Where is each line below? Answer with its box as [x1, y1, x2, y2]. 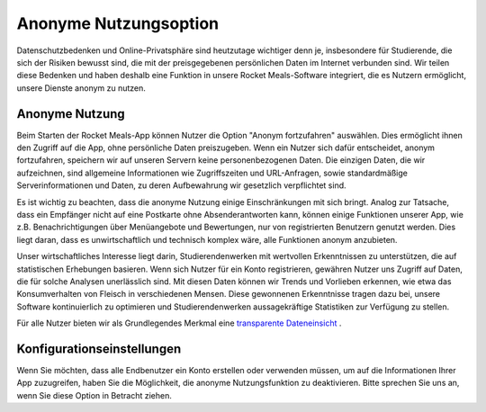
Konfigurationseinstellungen [16, 341, 182, 356]
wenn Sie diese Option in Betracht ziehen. [16, 390, 173, 400]
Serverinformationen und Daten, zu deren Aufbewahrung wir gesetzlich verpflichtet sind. [16, 180, 346, 191]
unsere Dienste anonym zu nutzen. [16, 82, 146, 94]
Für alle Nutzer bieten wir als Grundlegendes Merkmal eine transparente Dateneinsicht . [16, 318, 342, 328]
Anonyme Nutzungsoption [16, 13, 220, 33]
